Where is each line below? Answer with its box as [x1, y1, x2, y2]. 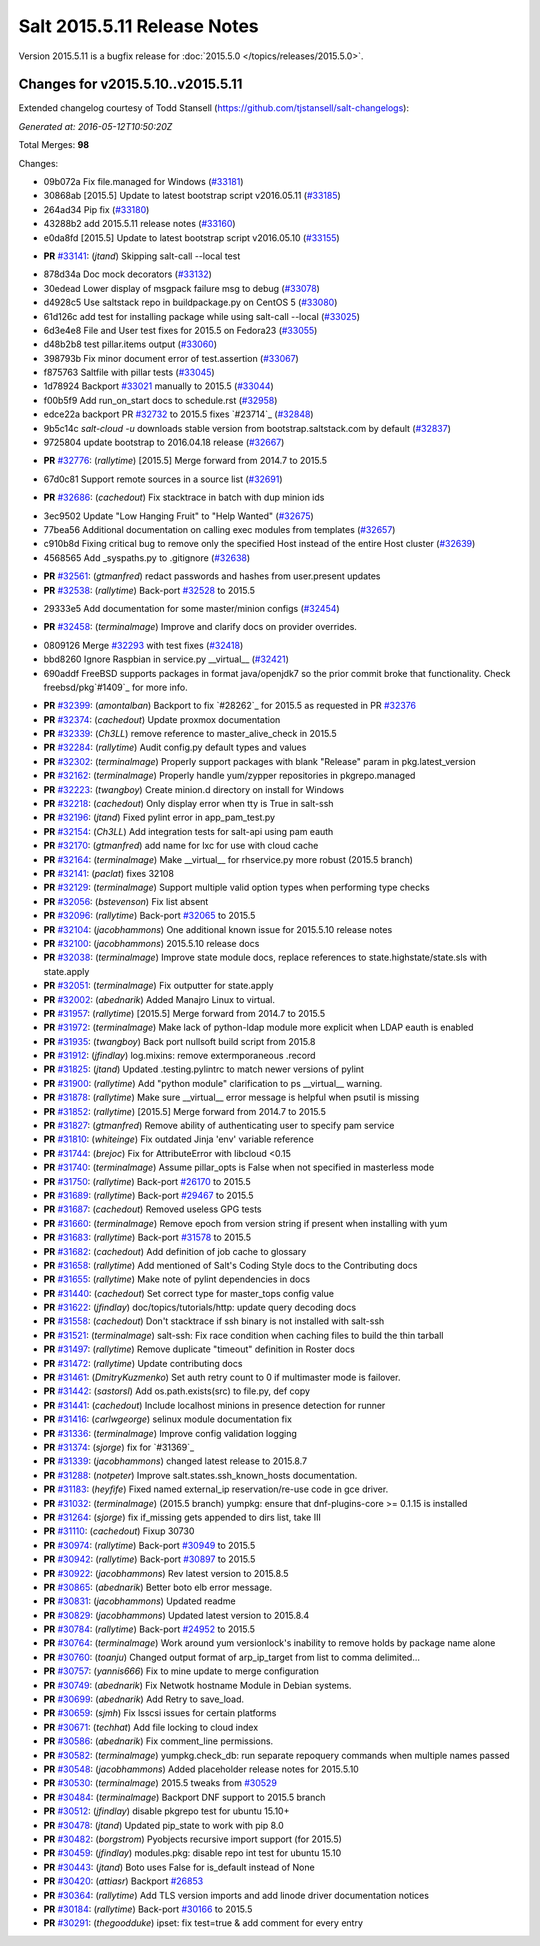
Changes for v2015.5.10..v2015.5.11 [18, 76, 243, 93]
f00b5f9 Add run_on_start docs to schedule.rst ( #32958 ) [43, 394, 278, 406]
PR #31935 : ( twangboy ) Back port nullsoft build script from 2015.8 [43, 1035, 316, 1047]
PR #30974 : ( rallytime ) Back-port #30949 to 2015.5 [43, 1539, 256, 1551]
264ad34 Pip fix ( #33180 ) [43, 203, 150, 215]
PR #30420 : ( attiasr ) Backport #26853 [43, 1875, 204, 1887]
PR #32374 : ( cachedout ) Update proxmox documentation [43, 713, 281, 725]
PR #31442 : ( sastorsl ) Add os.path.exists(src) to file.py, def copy [43, 1385, 310, 1397]
